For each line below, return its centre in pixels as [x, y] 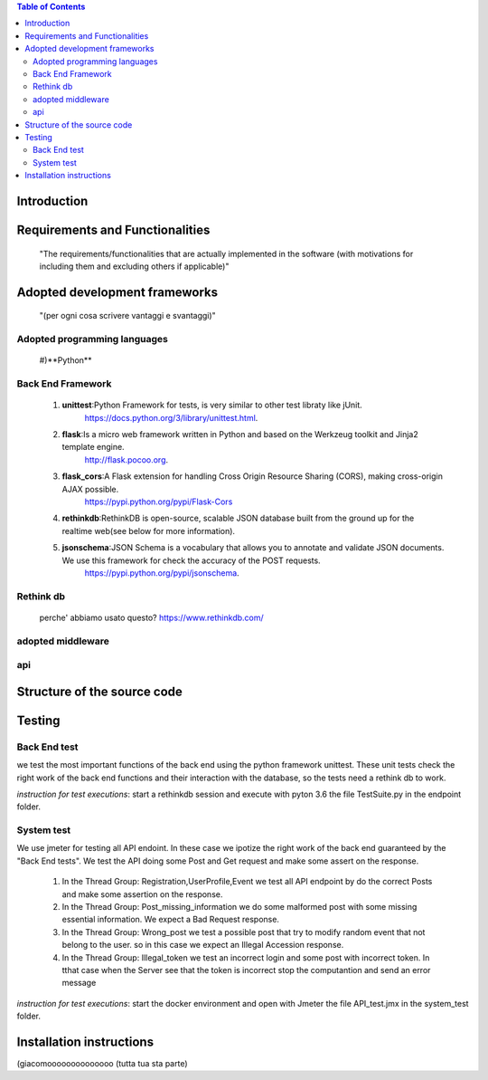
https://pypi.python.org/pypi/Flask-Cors [159, 502]
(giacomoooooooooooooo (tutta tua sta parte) [103, 1064]
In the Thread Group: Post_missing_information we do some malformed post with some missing [239, 907]
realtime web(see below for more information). [148, 530]
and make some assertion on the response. [142, 894]
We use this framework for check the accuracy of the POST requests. [191, 560]
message [79, 983]
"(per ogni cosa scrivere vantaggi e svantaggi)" [127, 316]
